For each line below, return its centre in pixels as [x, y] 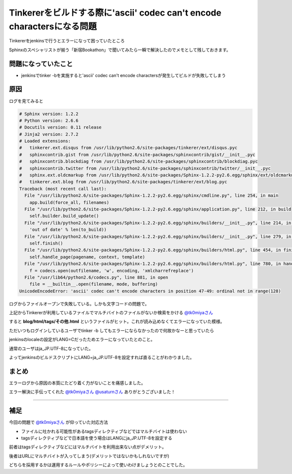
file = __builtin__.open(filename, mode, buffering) [94, 284]
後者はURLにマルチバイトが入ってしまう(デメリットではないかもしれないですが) [89, 456]
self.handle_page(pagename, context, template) [87, 257]
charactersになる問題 [53, 26]
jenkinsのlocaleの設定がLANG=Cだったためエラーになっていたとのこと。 [82, 340]
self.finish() [46, 243]
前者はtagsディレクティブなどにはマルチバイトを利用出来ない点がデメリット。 [88, 447]
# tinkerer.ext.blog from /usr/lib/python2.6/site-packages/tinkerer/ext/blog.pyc [123, 182]
